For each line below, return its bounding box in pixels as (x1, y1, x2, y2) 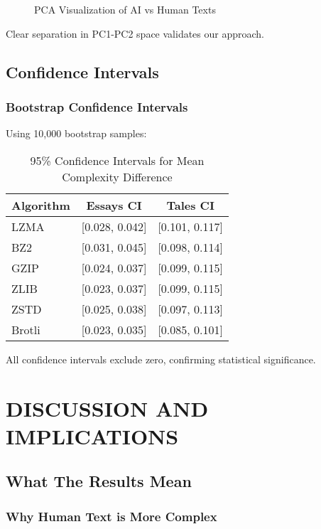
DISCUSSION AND (6, 393, 209, 422)
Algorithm (11, 196, 70, 213)
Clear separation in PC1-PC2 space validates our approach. (6, 26, 264, 41)
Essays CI (86, 196, 142, 213)
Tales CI (166, 196, 214, 213)
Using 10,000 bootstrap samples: (6, 126, 147, 141)
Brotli (11, 321, 40, 338)
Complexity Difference (62, 168, 173, 185)
